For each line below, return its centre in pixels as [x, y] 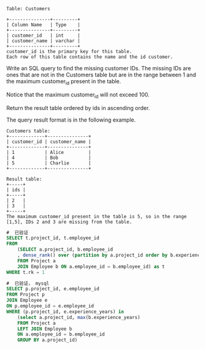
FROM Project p [26, 295]
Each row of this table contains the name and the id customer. [90, 57]
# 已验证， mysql [28, 283]
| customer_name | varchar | [43, 41]
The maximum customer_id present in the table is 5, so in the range [97, 216]
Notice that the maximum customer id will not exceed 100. [78, 95]
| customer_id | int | [43, 35]
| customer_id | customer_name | [49, 141]
